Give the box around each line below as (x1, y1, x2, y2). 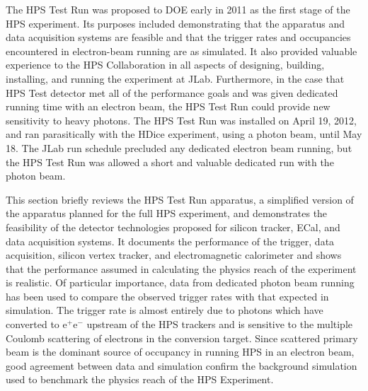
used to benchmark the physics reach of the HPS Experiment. (6, 372, 274, 387)
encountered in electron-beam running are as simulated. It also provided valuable (6, 43, 357, 58)
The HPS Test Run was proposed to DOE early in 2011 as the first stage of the (6, 2, 350, 16)
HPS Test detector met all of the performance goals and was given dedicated (6, 85, 338, 100)
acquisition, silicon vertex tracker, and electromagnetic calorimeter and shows (6, 247, 342, 262)
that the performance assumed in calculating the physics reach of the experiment (6, 261, 357, 276)
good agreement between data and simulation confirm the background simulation (6, 358, 357, 373)
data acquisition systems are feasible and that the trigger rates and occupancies (6, 30, 351, 45)
